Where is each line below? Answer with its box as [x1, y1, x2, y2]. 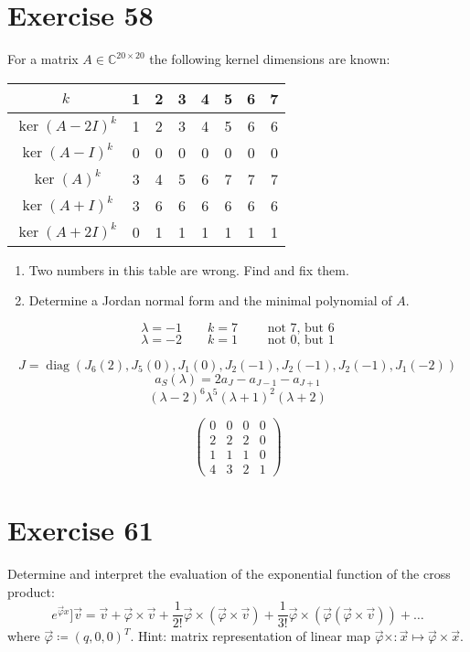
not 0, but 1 [267, 333, 335, 347]
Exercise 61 [7, 511, 154, 549]
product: [7, 582, 55, 601]
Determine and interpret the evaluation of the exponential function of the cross [7, 564, 451, 583]
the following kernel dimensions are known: [149, 49, 390, 69]
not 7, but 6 [267, 321, 335, 335]
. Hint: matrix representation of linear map [130, 626, 371, 646]
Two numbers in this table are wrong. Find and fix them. [28, 260, 349, 279]
